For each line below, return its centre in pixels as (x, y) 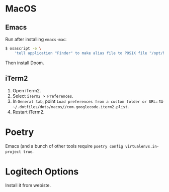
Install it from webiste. (28, 185)
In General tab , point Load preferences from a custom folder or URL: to (88, 101)
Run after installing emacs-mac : (36, 39)
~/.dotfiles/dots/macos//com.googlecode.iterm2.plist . (71, 106)
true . (28, 151)
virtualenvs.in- (142, 146)
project (13, 152)
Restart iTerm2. (28, 112)
